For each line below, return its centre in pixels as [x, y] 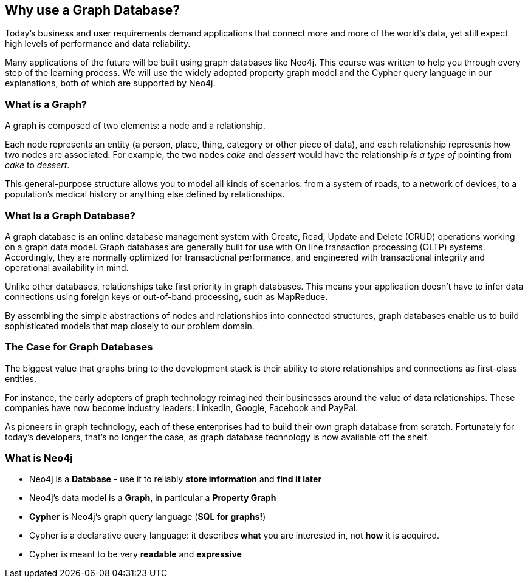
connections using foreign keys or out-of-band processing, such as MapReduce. [166, 296]
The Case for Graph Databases [79, 347]
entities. [21, 378]
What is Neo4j [39, 458]
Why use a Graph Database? [93, 10]
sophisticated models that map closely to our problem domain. [130, 326]
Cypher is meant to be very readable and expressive [135, 554]
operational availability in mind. [67, 267]
